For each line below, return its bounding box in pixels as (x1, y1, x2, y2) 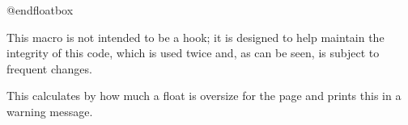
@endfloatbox (6, 2, 74, 18)
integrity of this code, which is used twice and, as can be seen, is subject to (6, 44, 380, 61)
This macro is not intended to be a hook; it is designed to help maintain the (6, 28, 385, 45)
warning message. (6, 102, 93, 119)
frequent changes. (6, 60, 92, 77)
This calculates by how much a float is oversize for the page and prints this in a (6, 87, 402, 104)
